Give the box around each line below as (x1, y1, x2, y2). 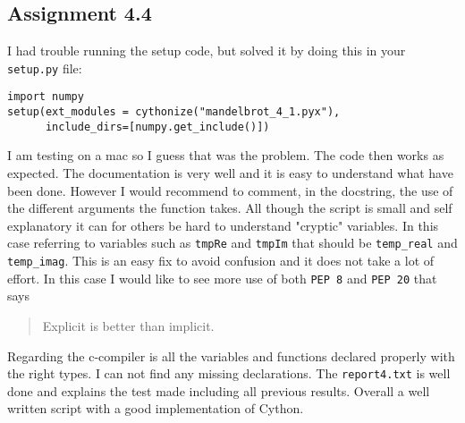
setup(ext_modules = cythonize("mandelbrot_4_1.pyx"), (7, 106, 341, 119)
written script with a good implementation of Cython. (7, 399, 304, 418)
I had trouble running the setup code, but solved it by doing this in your (7, 41, 406, 60)
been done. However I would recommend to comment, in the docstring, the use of (7, 181, 453, 199)
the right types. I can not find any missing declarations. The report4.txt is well (7, 364, 451, 383)
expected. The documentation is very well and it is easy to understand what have (7, 164, 453, 182)
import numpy (7, 90, 84, 104)
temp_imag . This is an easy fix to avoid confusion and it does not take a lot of (7, 251, 435, 270)
